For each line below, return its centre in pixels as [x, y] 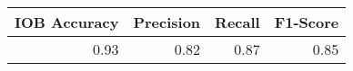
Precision [167, 22]
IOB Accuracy [67, 22]
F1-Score [307, 22]
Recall [237, 22]
